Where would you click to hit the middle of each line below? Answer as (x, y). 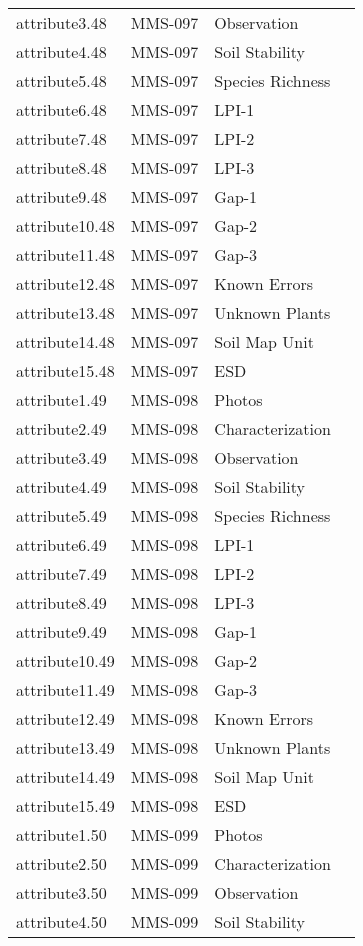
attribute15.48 (65, 370)
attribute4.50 (61, 921)
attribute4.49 (61, 486)
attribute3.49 (61, 457)
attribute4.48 (61, 51)
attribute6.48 (61, 109)
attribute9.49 (61, 631)
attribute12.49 (65, 718)
